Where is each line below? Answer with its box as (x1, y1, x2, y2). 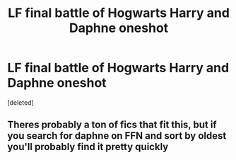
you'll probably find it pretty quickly (7, 141, 169, 153)
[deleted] (7, 98, 34, 107)
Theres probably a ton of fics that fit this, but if (7, 119, 217, 131)
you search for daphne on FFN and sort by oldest (7, 130, 227, 142)
